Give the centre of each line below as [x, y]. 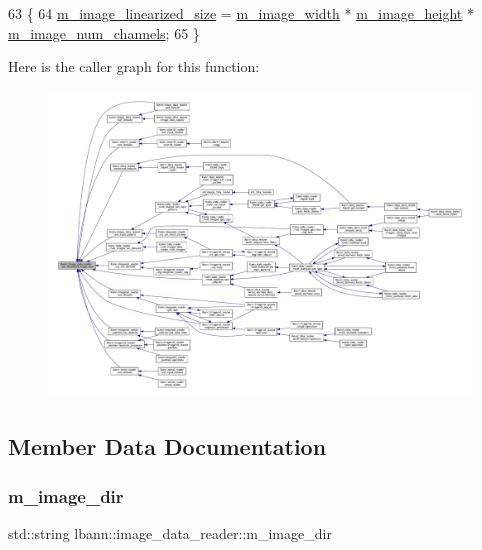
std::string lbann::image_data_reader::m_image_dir [170, 532]
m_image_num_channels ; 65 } [104, 32]
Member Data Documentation [167, 446]
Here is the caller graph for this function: [134, 66]
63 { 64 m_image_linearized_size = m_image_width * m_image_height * [241, 13]
